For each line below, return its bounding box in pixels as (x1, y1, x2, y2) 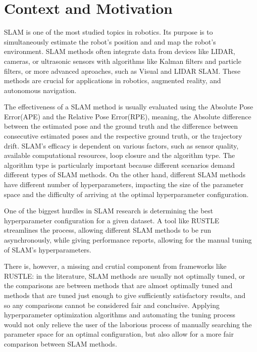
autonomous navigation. (4, 85, 77, 95)
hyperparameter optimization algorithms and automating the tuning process (4, 309, 236, 320)
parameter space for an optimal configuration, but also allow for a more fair (4, 329, 234, 339)
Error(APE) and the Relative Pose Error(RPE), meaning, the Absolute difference (4, 111, 252, 121)
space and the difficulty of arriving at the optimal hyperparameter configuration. (4, 189, 249, 199)
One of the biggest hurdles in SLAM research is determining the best (4, 205, 213, 216)
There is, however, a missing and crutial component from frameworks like (4, 261, 227, 271)
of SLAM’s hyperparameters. (4, 244, 92, 254)
